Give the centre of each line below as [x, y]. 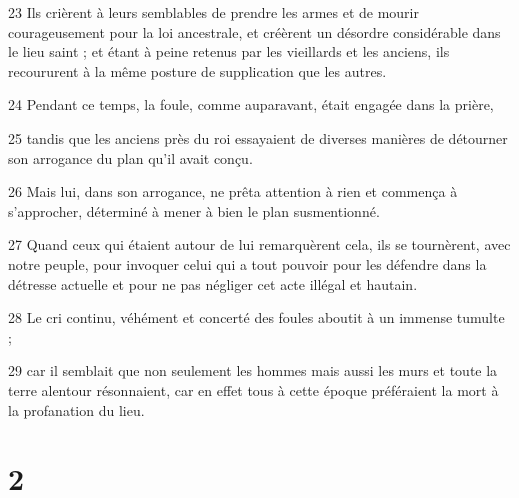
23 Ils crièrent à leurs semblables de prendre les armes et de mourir [213, 12]
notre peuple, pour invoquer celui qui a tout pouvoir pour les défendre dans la [247, 263]
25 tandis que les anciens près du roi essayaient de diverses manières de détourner [258, 137]
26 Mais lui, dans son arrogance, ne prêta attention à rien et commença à [233, 191]
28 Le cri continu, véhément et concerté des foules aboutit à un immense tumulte [256, 317]
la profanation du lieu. [76, 409]
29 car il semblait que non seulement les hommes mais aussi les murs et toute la [253, 370]
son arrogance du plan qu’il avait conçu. [130, 157]
